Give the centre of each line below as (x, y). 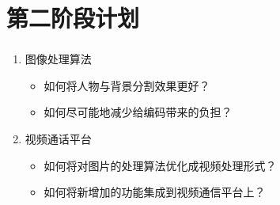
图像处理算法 (58, 59)
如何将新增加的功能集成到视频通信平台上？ (155, 192)
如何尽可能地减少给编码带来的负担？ (138, 112)
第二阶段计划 (73, 18)
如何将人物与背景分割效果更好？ (127, 85)
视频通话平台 (58, 139)
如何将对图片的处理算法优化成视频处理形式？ (160, 165)
